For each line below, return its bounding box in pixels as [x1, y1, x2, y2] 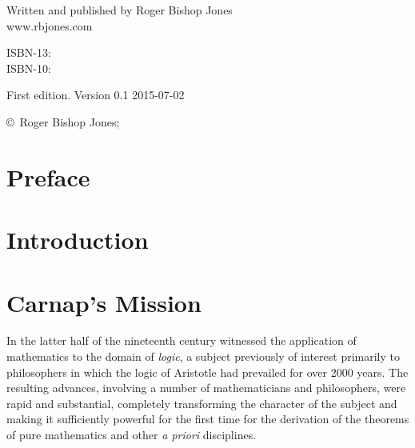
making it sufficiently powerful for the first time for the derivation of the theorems [6, 410, 409, 427]
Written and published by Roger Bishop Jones [6, 2, 233, 18]
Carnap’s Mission [6, 286, 202, 318]
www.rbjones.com [6, 17, 93, 34]
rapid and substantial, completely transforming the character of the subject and [6, 394, 397, 411]
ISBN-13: [6, 44, 51, 61]
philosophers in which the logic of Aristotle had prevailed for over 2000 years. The [6, 363, 409, 380]
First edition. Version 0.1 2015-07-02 [6, 86, 185, 103]
